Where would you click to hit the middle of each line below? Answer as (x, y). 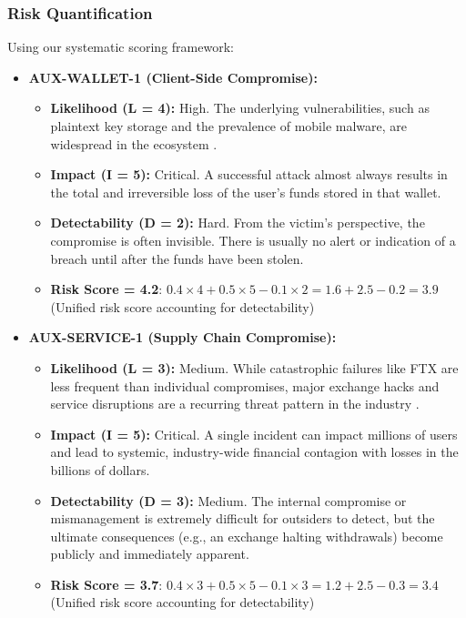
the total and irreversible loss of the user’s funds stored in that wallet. (246, 192)
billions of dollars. (100, 469)
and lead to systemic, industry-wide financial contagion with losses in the (254, 452)
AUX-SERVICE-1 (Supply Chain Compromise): (182, 337)
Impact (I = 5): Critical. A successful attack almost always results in (249, 174)
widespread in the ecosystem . (134, 143)
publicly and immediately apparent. (150, 554)
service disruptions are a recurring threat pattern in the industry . (235, 404)
